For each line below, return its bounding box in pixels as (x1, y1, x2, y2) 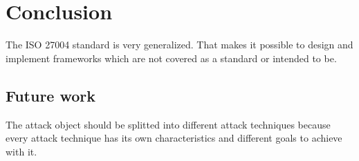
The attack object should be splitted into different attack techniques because (6, 117, 331, 131)
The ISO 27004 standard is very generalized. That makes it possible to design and (6, 37, 353, 52)
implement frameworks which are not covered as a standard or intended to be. (6, 50, 337, 65)
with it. (6, 144, 37, 158)
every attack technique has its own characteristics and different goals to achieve (6, 131, 342, 145)
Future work (6, 84, 96, 106)
